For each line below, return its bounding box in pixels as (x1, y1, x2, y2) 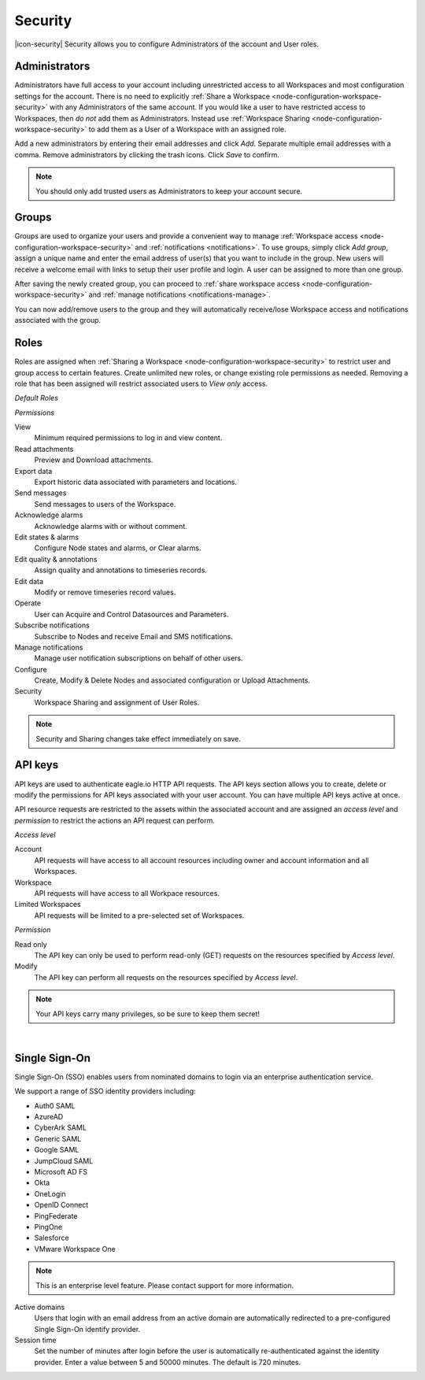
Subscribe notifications (14, 620, 90, 630)
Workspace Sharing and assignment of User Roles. (34, 697, 200, 707)
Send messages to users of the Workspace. (34, 499, 176, 509)
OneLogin (34, 1189, 66, 1198)
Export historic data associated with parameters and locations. (34, 477, 238, 487)
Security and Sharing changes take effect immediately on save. (35, 734, 242, 743)
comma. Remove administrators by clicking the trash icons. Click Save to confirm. (14, 150, 279, 159)
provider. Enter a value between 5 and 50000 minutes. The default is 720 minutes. (34, 1357, 301, 1367)
